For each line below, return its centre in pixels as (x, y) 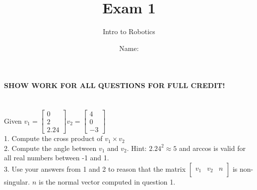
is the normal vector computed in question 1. (107, 181)
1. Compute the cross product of (53, 138)
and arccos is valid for (212, 148)
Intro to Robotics (129, 31)
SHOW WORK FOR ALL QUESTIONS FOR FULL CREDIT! (115, 85)
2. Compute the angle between (50, 148)
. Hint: (137, 148)
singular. (17, 181)
